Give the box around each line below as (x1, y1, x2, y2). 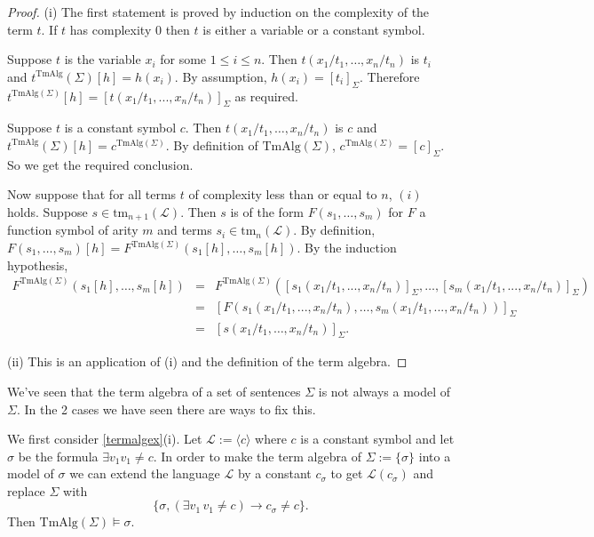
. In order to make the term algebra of (153, 446, 361, 465)
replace (7, 481, 45, 500)
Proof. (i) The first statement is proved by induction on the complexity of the (7, 3, 430, 20)
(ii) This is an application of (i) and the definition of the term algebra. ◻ (7, 352, 408, 371)
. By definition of (165, 135, 258, 154)
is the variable (64, 50, 141, 68)
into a (418, 446, 451, 465)
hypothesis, (7, 255, 68, 274)
